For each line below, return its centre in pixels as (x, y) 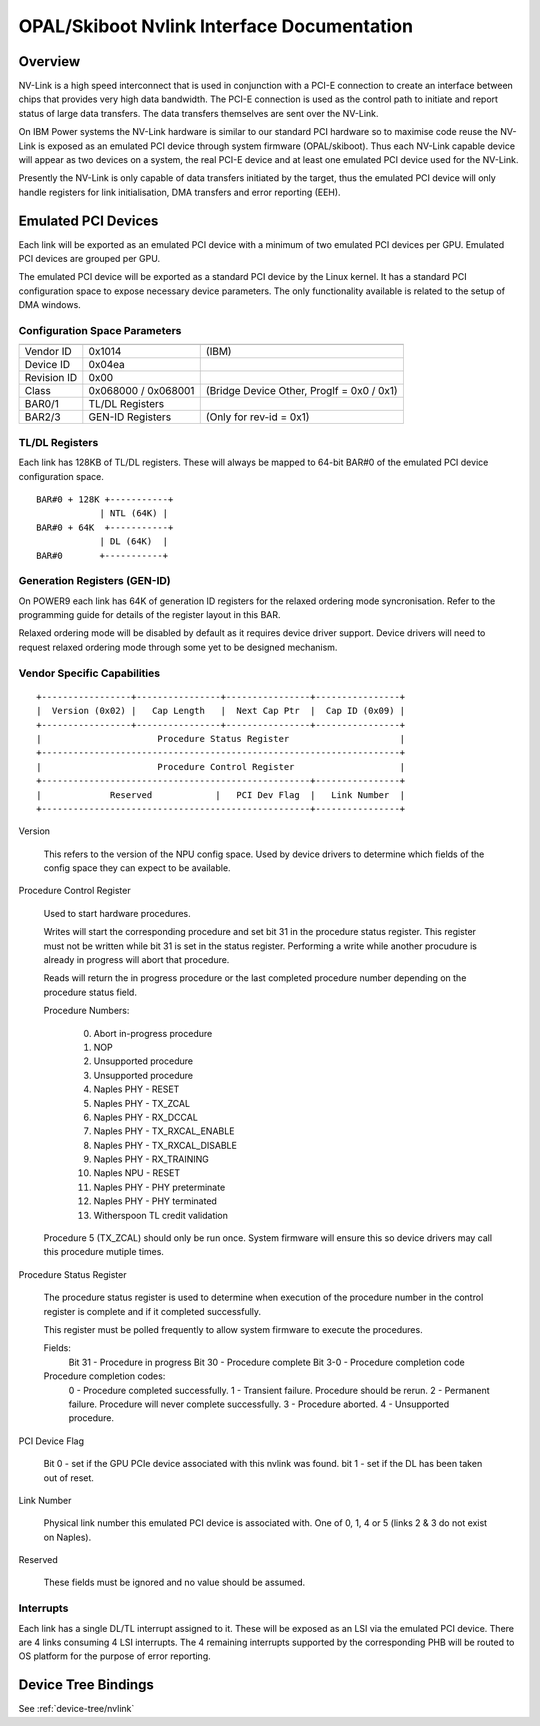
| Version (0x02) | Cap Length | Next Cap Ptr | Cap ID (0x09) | (221, 711)
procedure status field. (90, 992)
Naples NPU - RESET (136, 1173)
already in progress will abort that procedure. (136, 960)
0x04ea (106, 365)
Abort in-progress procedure (153, 1033)
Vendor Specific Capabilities (89, 673)
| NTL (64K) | (134, 513)
